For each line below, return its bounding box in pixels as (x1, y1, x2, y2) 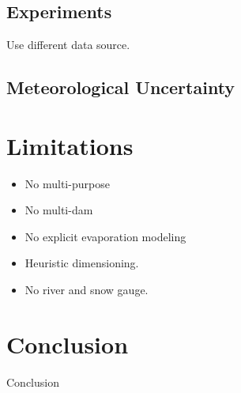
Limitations (6, 129, 134, 161)
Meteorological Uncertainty (6, 75, 235, 100)
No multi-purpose (24, 175, 110, 191)
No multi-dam (24, 202, 93, 218)
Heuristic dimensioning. (24, 255, 139, 271)
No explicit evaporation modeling (24, 228, 186, 244)
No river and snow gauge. (24, 282, 149, 298)
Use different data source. (6, 36, 130, 53)
